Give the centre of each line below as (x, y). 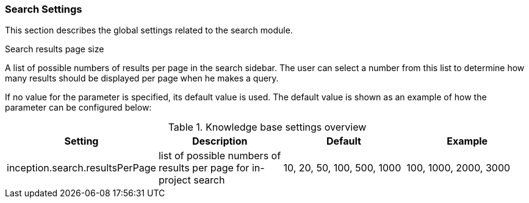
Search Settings (44, 9)
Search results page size (55, 49)
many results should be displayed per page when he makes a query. (142, 78)
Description (220, 141)
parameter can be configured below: (78, 108)
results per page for (204, 168)
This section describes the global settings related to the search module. (149, 30)
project (175, 180)
